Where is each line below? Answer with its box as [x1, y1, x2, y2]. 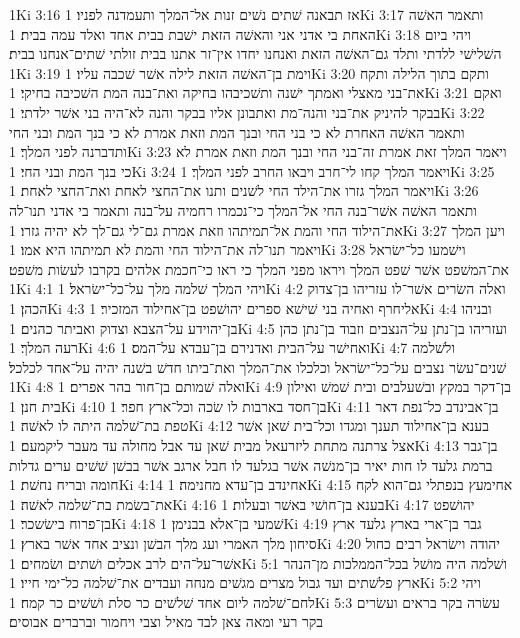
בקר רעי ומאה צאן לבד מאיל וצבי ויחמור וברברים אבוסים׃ [9, 611, 324, 632]
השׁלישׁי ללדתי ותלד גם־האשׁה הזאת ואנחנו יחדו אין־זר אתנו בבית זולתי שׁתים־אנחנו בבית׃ [9, 43, 502, 64]
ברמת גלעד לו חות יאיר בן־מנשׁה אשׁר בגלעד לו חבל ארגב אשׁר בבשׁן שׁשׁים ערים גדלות [9, 454, 493, 475]
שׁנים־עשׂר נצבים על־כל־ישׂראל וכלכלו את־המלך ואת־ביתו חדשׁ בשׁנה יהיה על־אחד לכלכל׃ [9, 356, 507, 377]
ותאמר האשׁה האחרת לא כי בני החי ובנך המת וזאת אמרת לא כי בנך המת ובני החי [9, 121, 465, 142]
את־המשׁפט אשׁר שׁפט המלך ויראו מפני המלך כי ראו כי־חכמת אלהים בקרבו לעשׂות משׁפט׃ [9, 258, 509, 279]
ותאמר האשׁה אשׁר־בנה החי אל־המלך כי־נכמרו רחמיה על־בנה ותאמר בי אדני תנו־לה [9, 199, 477, 220]
